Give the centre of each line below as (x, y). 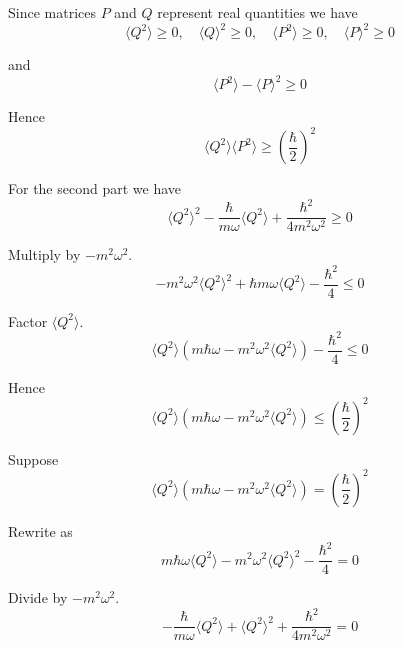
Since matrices (52, 12)
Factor (28, 320)
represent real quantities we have (257, 12)
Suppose (33, 458)
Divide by (38, 597)
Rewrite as (40, 530)
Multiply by (44, 254)
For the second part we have (94, 188)
